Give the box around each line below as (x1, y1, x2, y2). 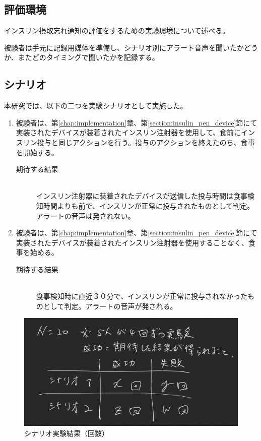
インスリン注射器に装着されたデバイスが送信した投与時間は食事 (36, 191, 248, 201)
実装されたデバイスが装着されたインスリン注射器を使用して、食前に (16, 127, 241, 138)
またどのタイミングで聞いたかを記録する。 (18, 52, 159, 62)
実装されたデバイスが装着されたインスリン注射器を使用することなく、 (16, 237, 248, 247)
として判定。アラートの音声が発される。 (43, 300, 177, 311)
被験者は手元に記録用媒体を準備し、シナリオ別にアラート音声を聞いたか (4, 42, 244, 52)
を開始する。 (16, 147, 58, 157)
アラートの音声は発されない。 (36, 210, 135, 221)
